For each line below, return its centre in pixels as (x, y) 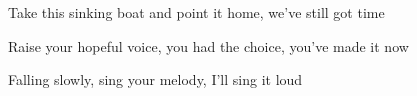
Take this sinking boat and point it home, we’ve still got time (196, 12)
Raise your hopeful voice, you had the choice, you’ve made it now (208, 45)
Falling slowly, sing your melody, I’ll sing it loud (155, 79)
